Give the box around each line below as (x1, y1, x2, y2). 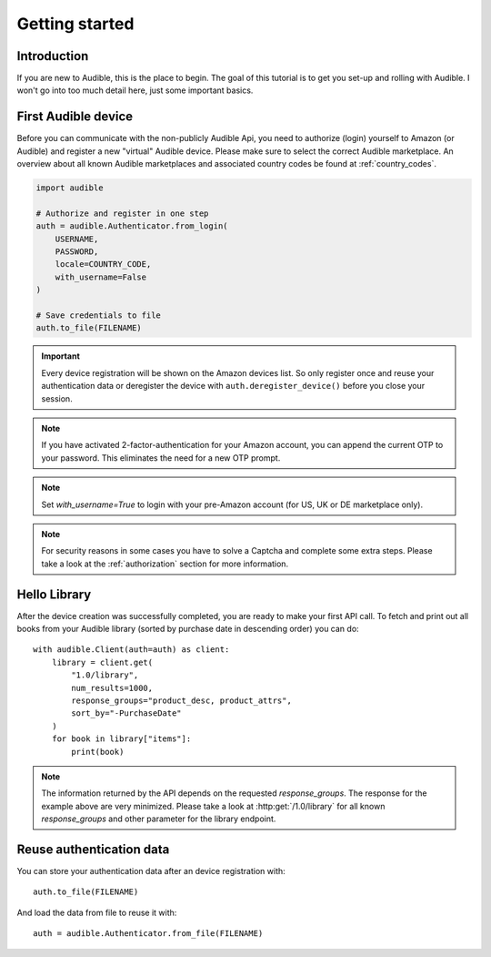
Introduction (16, 48, 89, 64)
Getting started (16, 14, 135, 34)
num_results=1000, (71, 683, 154, 693)
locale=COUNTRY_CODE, (55, 260, 152, 270)
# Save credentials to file (35, 311, 161, 321)
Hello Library (16, 586, 92, 602)
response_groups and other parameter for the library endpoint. (41, 813, 276, 824)
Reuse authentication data (16, 841, 170, 857)
